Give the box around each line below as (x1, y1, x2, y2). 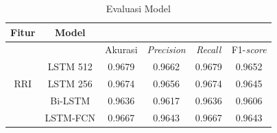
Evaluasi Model (106, 1, 171, 15)
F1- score (231, 42, 267, 57)
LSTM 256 (47, 76, 93, 91)
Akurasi (104, 42, 138, 57)
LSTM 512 (47, 59, 93, 74)
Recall (196, 42, 221, 57)
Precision (147, 42, 186, 57)
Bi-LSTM (50, 93, 91, 107)
